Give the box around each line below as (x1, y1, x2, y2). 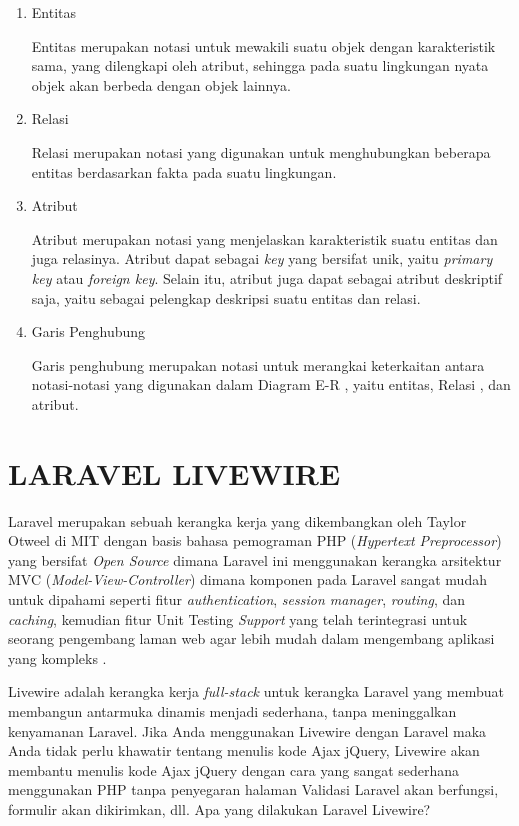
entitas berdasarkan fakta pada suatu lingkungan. (31, 161, 337, 182)
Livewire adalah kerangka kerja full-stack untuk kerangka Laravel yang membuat (8, 681, 504, 702)
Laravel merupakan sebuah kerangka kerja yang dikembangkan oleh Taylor (8, 510, 467, 531)
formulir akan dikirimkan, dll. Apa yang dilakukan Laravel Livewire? (8, 798, 431, 819)
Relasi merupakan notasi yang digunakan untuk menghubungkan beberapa (31, 141, 491, 162)
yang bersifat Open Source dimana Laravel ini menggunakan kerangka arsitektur (8, 549, 502, 570)
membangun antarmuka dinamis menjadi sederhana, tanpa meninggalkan (8, 700, 457, 721)
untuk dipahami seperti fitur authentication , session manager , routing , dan (8, 589, 466, 609)
